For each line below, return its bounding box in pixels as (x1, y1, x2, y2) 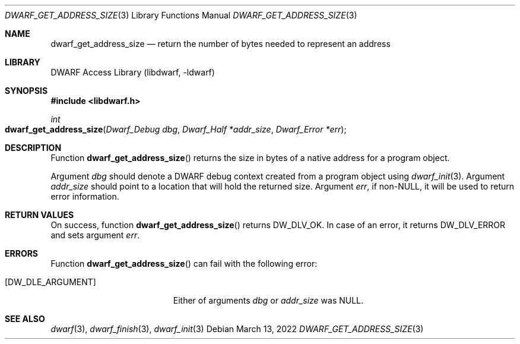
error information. (50, 191, 119, 201)
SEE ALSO (5, 314, 45, 324)
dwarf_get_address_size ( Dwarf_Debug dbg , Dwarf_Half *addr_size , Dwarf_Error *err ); (5, 124, 347, 134)
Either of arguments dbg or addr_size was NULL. (173, 295, 364, 305)
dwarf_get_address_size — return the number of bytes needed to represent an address (50, 39, 391, 49)
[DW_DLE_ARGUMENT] (5, 277, 96, 287)
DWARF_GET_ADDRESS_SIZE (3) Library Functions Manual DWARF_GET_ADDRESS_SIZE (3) (5, 10, 357, 20)
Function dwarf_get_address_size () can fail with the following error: (50, 258, 318, 269)
